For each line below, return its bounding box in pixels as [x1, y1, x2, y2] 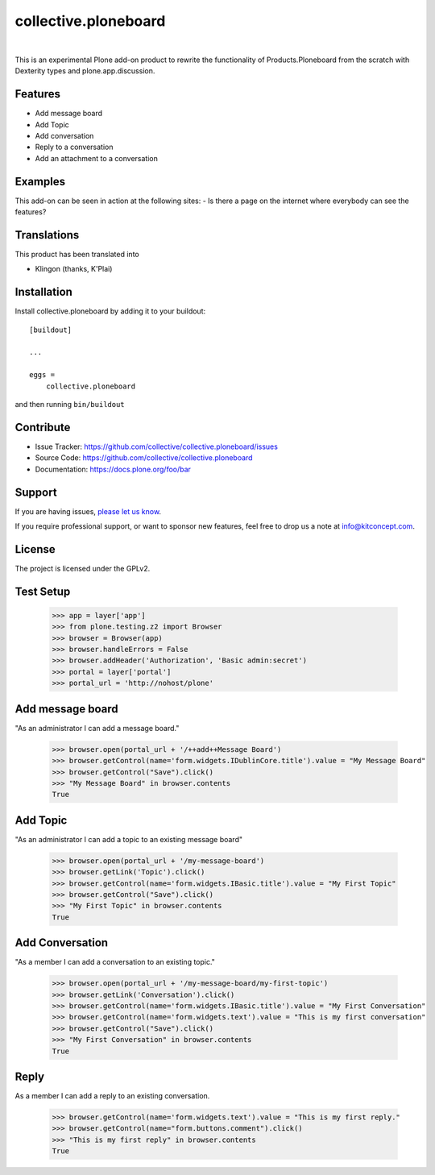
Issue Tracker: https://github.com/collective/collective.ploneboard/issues [35, 442, 278, 451]
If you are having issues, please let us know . [14, 506, 161, 516]
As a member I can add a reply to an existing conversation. [14, 1091, 210, 1101]
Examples [14, 174, 66, 189]
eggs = [29, 371, 56, 380]
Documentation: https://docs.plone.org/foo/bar [35, 464, 191, 474]
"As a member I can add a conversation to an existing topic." [14, 957, 215, 967]
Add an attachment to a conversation [35, 153, 159, 163]
